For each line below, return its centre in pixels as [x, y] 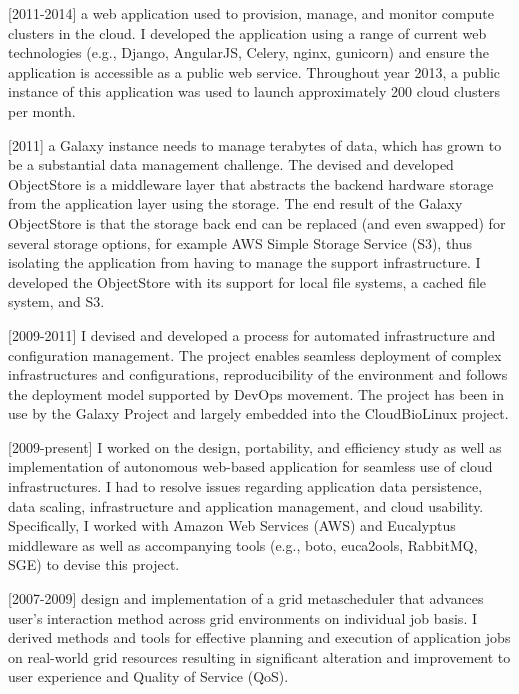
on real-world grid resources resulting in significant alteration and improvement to [259, 656]
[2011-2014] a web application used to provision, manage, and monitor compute [251, 13]
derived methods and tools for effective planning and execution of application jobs [259, 637]
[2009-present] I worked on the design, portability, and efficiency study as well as [255, 446]
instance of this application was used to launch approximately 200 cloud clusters [254, 91]
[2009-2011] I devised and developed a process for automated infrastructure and [252, 334]
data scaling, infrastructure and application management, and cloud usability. [246, 505]
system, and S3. [56, 301]
